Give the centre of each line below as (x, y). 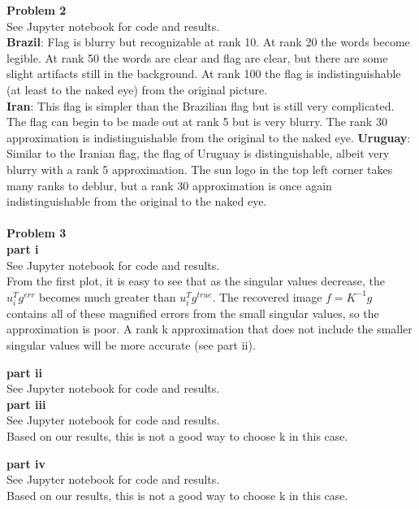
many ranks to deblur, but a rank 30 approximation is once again (169, 185)
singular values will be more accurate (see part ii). (131, 345)
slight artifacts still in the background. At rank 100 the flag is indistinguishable (204, 74)
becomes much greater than (108, 296)
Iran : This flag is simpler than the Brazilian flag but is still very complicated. (201, 105)
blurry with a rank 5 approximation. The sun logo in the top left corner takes (200, 169)
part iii (26, 404)
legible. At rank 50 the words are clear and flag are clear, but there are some (197, 57)
